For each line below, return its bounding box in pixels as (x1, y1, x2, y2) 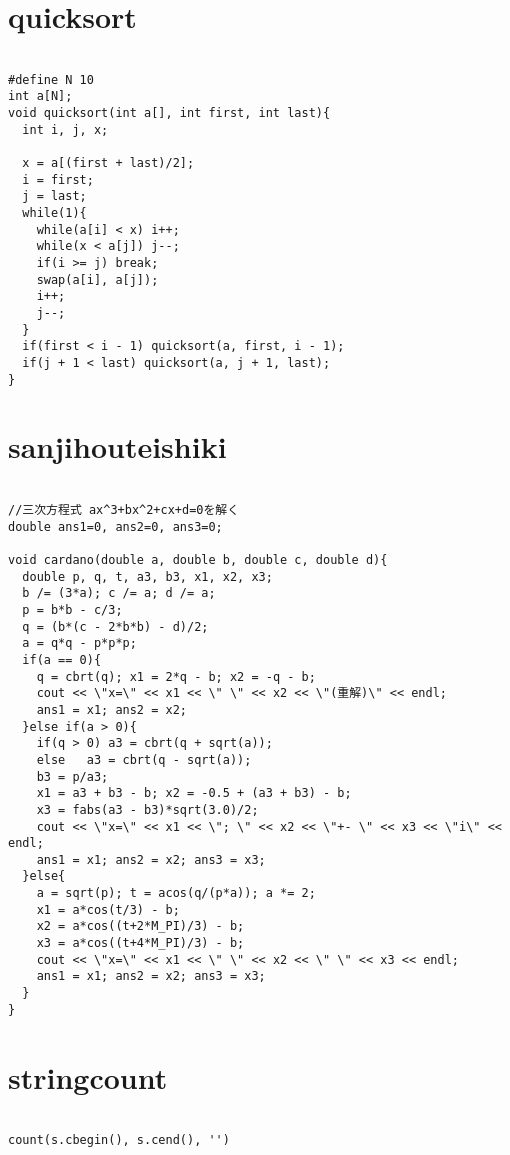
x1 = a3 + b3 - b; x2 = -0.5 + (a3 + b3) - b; (36, 786, 352, 801)
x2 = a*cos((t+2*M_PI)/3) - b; (36, 919, 245, 934)
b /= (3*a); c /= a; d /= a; (22, 586, 216, 601)
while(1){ (22, 206, 87, 221)
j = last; (22, 189, 87, 204)
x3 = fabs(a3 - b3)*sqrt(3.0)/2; (36, 802, 259, 817)
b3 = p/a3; (36, 769, 109, 784)
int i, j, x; (22, 122, 109, 137)
